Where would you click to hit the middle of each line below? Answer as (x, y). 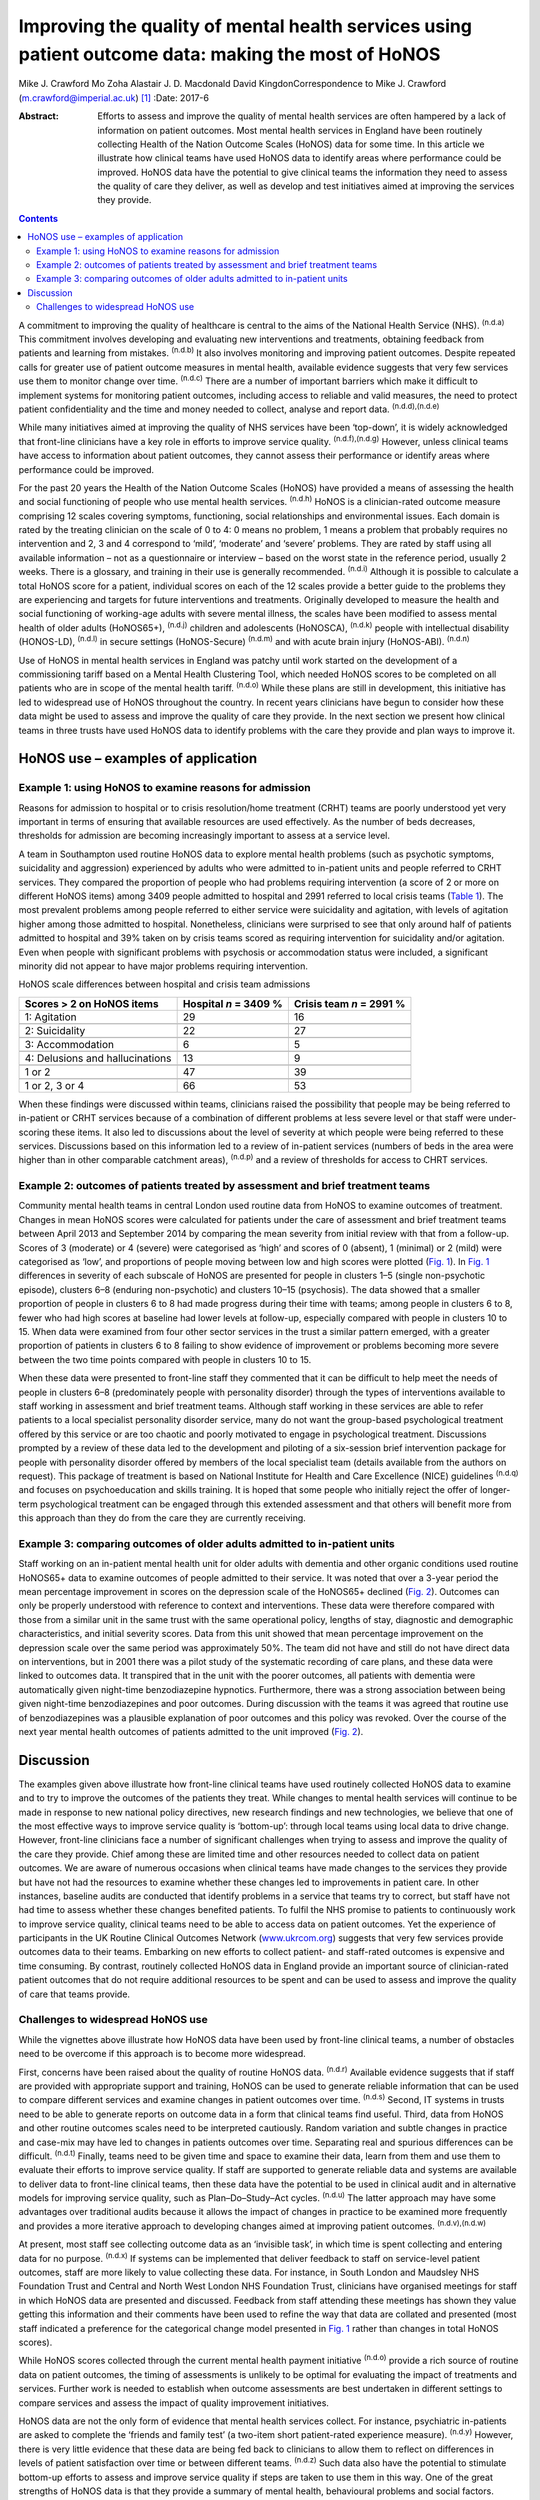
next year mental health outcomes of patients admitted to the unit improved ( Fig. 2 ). (191, 1731)
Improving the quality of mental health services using (245, 26)
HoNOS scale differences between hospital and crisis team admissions (164, 984)
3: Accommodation (69, 1044)
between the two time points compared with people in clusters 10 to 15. (165, 1359)
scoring (34, 1132)
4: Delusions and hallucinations (98, 1058)
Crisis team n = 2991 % (349, 1003)
